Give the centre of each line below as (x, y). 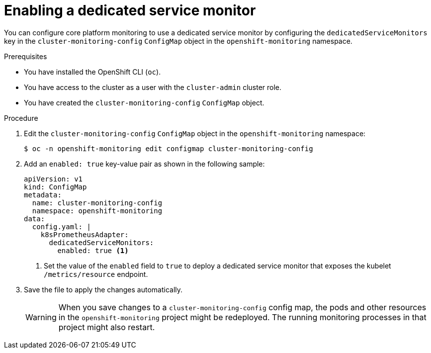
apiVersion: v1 (53, 179)
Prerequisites (26, 56)
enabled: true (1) (93, 250)
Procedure (21, 118)
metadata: (43, 195)
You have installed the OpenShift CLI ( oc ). (92, 72)
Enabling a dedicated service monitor (130, 10)
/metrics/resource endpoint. (96, 274)
